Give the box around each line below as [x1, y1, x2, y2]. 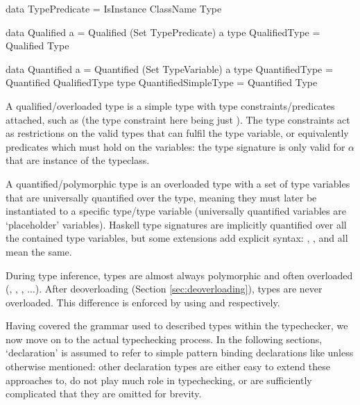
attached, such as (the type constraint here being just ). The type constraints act [6, 112, 350, 126]
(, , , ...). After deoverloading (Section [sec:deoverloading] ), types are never [6, 281, 323, 296]
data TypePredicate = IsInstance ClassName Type [6, 1, 222, 15]
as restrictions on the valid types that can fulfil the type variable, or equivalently [6, 126, 349, 140]
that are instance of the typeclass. [6, 153, 150, 167]
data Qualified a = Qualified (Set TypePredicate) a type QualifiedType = [6, 24, 320, 39]
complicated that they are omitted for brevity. [6, 386, 202, 401]
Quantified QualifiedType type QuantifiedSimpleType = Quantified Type [6, 75, 318, 90]
